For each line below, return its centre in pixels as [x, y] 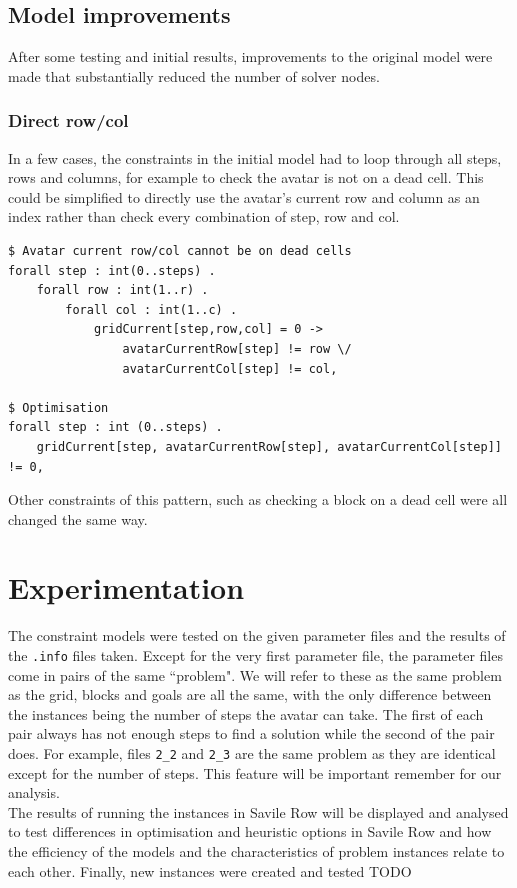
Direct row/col [68, 120]
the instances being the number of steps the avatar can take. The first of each [246, 713]
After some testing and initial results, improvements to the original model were [250, 56]
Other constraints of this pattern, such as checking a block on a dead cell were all [258, 499]
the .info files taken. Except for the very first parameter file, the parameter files [255, 655]
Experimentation [126, 587]
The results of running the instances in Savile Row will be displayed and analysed [258, 811]
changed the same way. [78, 518]
